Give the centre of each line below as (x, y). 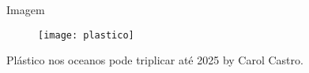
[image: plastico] (86, 35)
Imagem (26, 9)
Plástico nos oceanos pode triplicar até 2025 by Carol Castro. (155, 60)
